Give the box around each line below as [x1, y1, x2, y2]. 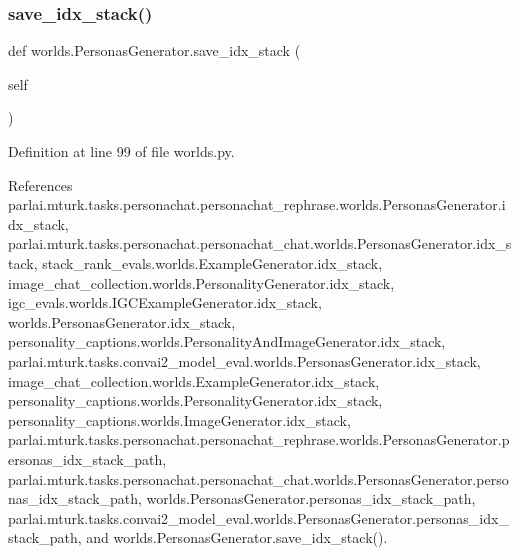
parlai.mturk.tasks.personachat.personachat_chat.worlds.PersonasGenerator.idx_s [8, 233, 512, 254]
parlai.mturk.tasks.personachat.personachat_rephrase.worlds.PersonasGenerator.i [8, 194, 506, 215]
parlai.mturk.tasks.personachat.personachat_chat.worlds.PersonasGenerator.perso [8, 468, 509, 489]
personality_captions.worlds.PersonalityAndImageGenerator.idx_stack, [8, 331, 446, 352]
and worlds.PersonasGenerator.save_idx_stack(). [86, 527, 388, 548]
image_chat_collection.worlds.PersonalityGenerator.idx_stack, [8, 272, 395, 293]
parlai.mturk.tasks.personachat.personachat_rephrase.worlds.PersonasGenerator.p [8, 429, 510, 450]
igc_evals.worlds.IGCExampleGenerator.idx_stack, [8, 292, 322, 313]
